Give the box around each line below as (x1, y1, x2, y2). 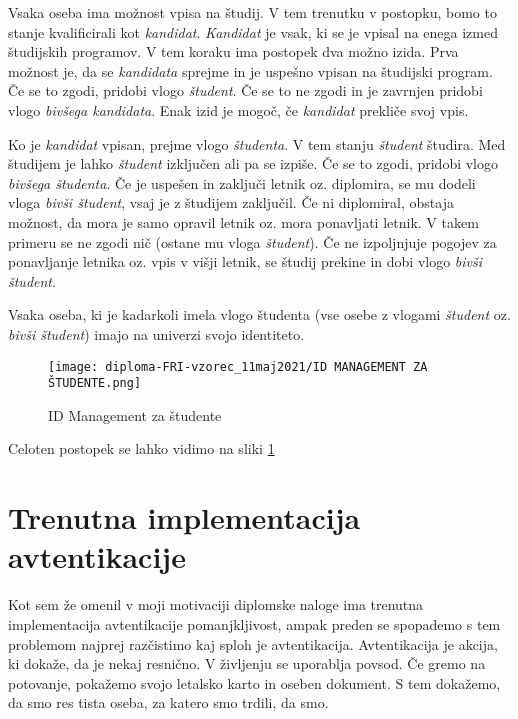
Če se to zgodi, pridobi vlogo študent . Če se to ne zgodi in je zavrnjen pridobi (8, 80, 483, 101)
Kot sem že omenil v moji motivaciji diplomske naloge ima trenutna (8, 594, 424, 615)
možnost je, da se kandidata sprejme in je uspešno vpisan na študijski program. (8, 60, 493, 81)
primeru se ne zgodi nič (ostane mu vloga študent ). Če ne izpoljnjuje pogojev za (8, 231, 497, 252)
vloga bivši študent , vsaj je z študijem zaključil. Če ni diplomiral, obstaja (8, 192, 454, 213)
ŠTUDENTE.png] (48, 376, 142, 391)
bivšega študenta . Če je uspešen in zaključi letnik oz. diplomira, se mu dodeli (8, 172, 476, 193)
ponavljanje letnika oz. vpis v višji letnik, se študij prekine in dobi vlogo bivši (8, 251, 483, 272)
